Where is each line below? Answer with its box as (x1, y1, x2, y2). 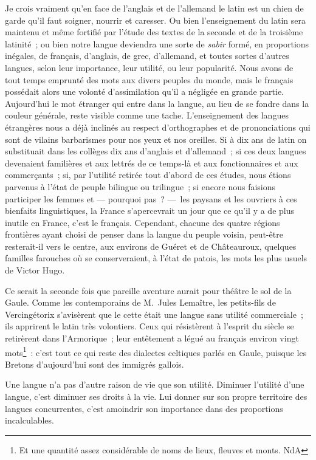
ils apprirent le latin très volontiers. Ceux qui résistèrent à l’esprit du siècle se (5, 320, 294, 332)
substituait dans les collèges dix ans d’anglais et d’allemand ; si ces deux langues (5, 145, 306, 157)
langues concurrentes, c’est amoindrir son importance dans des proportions (5, 402, 283, 414)
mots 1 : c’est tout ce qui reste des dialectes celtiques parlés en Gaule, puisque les (5, 344, 307, 359)
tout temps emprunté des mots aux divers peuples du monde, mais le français (5, 73, 294, 86)
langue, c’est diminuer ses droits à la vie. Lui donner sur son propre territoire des (5, 390, 307, 403)
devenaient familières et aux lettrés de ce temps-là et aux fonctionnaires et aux (5, 156, 298, 169)
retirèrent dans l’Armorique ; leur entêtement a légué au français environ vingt (5, 332, 299, 345)
